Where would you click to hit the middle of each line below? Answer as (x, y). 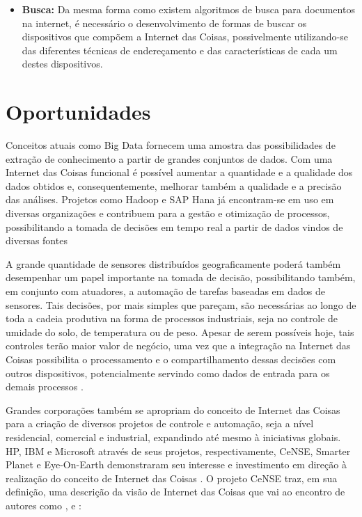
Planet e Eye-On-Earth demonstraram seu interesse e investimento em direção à (176, 464)
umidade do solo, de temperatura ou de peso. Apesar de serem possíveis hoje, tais (180, 332)
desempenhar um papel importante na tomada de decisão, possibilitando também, (181, 277)
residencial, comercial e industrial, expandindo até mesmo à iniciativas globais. (173, 437)
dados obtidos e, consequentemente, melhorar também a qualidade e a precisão (174, 185)
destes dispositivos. (62, 64)
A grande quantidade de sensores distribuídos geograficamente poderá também (173, 263)
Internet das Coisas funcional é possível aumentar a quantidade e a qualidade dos (179, 172)
